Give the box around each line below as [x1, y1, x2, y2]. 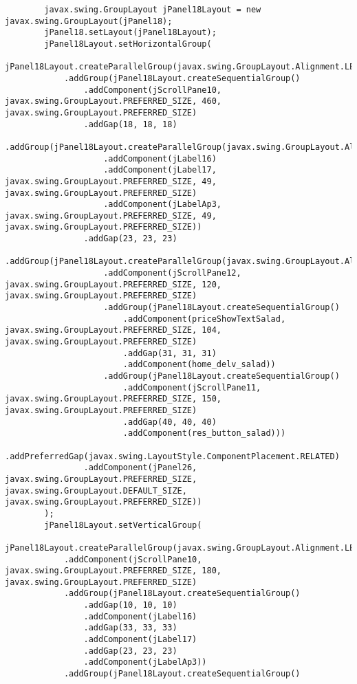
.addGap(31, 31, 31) [122, 348, 217, 358]
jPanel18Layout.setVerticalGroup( [44, 520, 202, 530]
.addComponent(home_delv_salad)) [122, 360, 276, 370]
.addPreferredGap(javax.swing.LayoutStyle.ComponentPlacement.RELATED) [5, 451, 340, 461]
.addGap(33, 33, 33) [83, 623, 177, 633]
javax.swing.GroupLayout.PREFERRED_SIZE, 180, [5, 566, 221, 576]
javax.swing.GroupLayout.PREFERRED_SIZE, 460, [5, 96, 221, 107]
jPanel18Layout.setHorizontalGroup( [44, 38, 212, 49]
